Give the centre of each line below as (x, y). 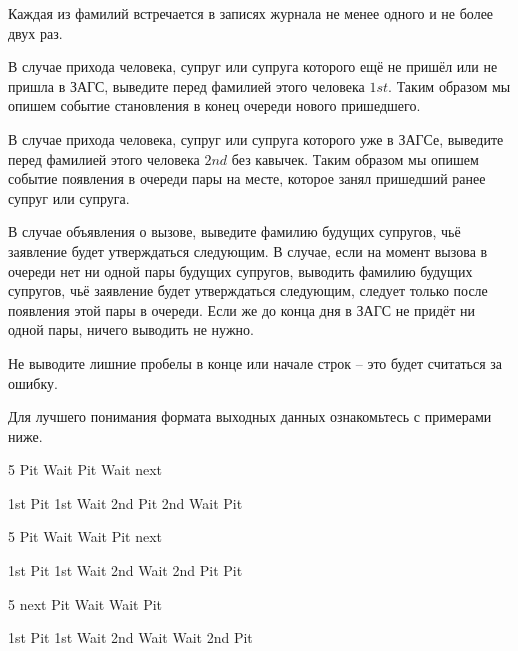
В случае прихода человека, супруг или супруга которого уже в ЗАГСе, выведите (256, 138)
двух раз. (35, 32)
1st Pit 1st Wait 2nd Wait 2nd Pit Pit (125, 570)
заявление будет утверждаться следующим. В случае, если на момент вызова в (248, 250)
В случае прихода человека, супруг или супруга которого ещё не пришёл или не (253, 66)
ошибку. (33, 382)
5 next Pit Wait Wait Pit (85, 603)
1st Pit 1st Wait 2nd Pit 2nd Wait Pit (125, 502)
